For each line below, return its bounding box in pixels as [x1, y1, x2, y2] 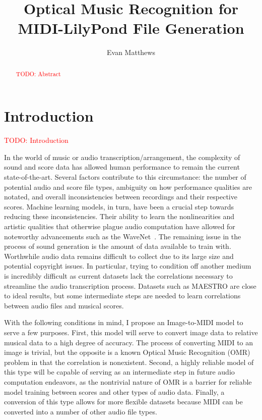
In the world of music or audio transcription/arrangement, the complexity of [4, 151, 240, 162]
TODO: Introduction [4, 135, 69, 145]
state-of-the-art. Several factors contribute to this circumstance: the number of [4, 172, 246, 182]
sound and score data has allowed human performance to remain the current [4, 162, 240, 172]
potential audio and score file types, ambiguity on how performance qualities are [4, 181, 252, 192]
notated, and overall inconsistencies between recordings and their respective [4, 191, 237, 202]
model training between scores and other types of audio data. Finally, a [4, 386, 225, 397]
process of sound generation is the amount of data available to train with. [4, 241, 231, 251]
